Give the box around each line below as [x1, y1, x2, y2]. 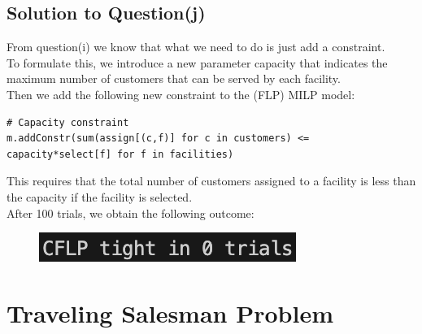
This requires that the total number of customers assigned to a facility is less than [7, 172, 416, 189]
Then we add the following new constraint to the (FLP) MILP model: [7, 85, 355, 102]
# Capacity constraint [7, 116, 129, 128]
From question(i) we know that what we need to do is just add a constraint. [7, 38, 385, 55]
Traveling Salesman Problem [7, 296, 333, 329]
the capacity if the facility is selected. [7, 188, 193, 205]
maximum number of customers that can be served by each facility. [7, 70, 341, 87]
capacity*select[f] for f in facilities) [7, 148, 234, 160]
